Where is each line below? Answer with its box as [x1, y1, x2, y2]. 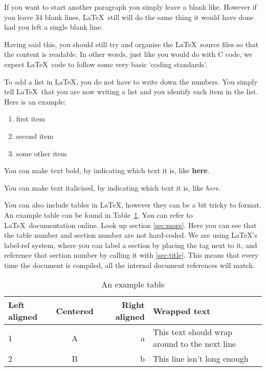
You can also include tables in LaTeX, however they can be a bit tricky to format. [4, 199, 261, 210]
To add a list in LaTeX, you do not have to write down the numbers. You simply [4, 76, 258, 87]
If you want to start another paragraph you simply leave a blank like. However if [4, 2, 257, 12]
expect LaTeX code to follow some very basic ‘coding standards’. [4, 58, 208, 69]
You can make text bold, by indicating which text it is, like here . [4, 165, 210, 176]
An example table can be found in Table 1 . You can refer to [4, 209, 193, 220]
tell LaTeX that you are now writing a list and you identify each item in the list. [4, 86, 258, 97]
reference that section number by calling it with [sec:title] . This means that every [4, 250, 259, 260]
